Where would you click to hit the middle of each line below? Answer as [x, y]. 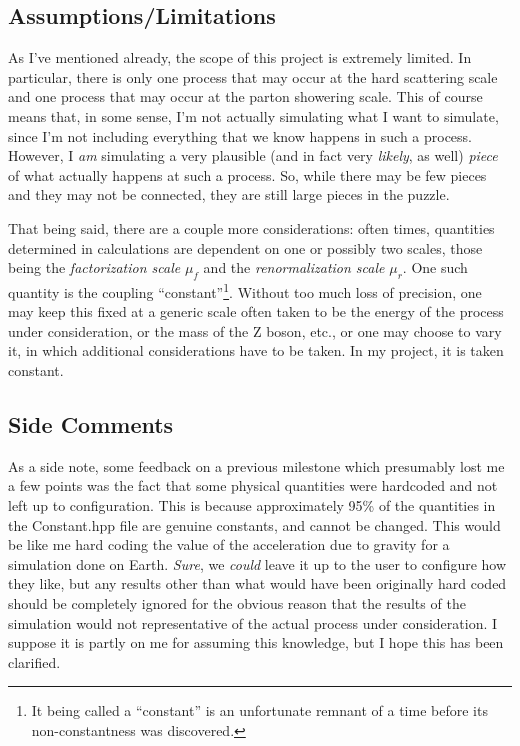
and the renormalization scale [294, 267]
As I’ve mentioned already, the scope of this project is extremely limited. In [240, 57]
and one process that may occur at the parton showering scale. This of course [245, 96]
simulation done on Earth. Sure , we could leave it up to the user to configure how [257, 563]
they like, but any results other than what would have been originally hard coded [257, 583]
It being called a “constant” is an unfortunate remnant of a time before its [259, 710]
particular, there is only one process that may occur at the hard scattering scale [253, 76]
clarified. [34, 661]
